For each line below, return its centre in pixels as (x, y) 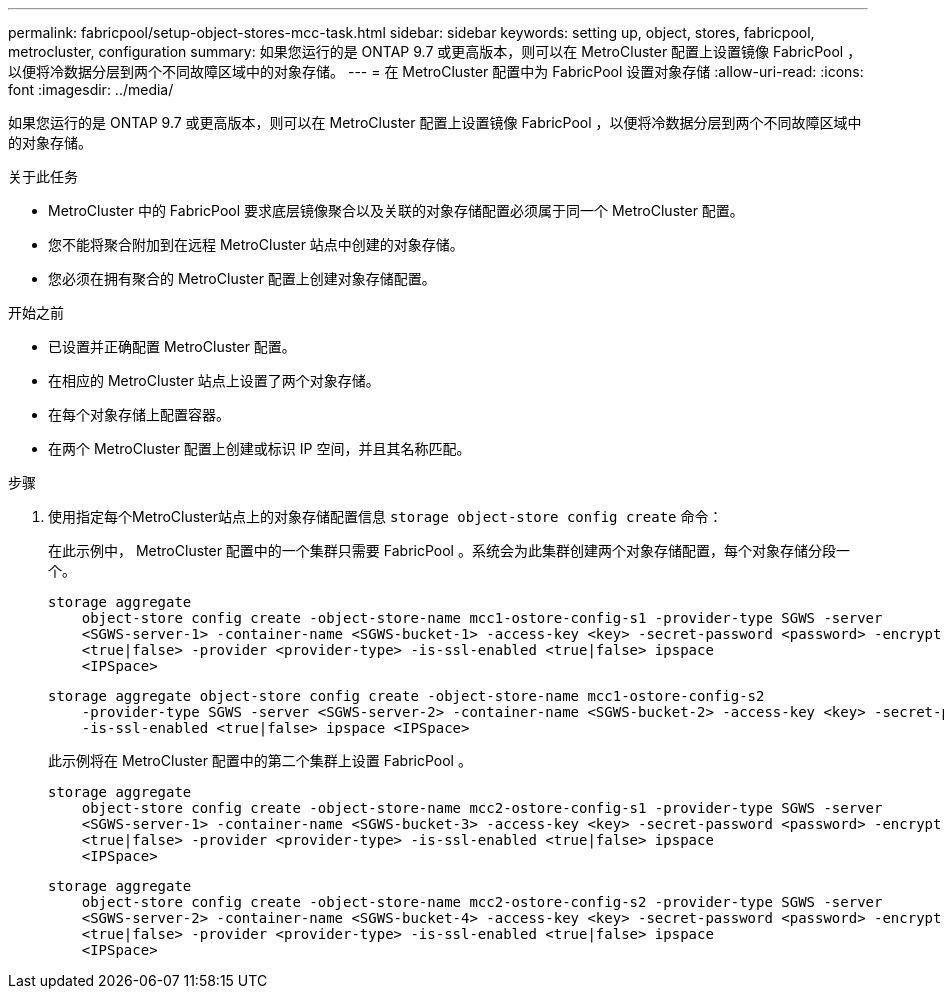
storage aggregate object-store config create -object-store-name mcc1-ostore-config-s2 (406, 696)
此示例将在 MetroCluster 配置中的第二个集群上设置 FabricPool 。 (260, 760)
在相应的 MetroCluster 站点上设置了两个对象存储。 (214, 380)
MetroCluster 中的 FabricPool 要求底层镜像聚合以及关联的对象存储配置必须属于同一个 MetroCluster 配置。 (396, 210)
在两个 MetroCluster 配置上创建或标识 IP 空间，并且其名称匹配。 (259, 448)
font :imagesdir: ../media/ (91, 89)
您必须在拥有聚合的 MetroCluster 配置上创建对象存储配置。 (242, 278)
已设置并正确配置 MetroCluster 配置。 (172, 346)
